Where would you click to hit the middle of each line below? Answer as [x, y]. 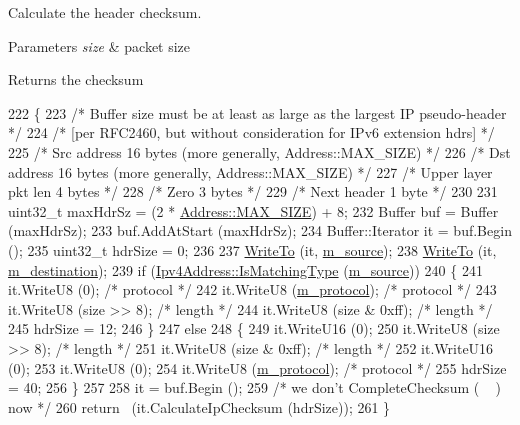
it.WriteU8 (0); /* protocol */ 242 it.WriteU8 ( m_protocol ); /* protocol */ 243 [252, 289]
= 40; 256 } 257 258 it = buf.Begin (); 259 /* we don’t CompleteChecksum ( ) [254, 387]
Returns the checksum [76, 79]
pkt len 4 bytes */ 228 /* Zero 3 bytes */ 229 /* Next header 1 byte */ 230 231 [253, 191]
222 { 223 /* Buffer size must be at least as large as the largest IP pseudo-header [257, 112]
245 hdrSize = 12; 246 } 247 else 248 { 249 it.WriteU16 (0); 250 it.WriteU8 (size [254, 328]
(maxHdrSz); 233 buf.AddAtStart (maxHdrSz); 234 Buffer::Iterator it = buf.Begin [260, 230]
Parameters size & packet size [99, 45]
